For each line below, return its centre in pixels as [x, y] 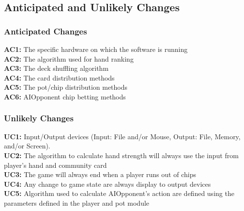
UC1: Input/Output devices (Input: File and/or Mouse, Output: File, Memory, [122, 136]
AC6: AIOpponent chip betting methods [65, 96]
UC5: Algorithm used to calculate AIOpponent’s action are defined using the [119, 193]
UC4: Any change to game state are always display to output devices [107, 184]
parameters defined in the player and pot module [77, 203]
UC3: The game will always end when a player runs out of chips [100, 174]
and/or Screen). [27, 146]
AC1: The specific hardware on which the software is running [96, 49]
